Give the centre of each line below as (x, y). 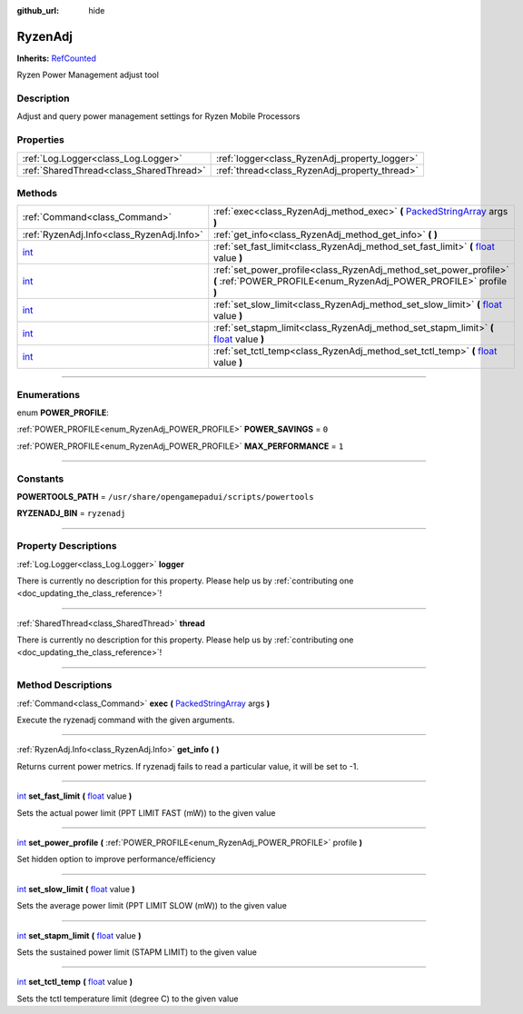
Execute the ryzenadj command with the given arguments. (126, 720)
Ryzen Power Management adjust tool (88, 75)
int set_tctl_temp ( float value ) (75, 982)
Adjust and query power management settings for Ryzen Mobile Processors (158, 116)
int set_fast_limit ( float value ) (74, 796)
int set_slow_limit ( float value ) (76, 889)
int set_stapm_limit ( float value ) (79, 935)
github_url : (38, 10)
